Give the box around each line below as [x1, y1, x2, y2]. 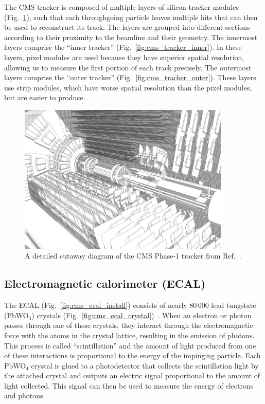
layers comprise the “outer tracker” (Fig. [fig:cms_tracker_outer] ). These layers [4, 72, 256, 83]
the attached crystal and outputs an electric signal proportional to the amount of [4, 370, 260, 381]
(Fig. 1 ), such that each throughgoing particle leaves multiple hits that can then [4, 11, 258, 22]
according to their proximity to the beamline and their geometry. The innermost [4, 31, 258, 42]
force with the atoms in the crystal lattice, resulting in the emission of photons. [4, 329, 255, 340]
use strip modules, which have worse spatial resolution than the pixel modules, [4, 82, 252, 93]
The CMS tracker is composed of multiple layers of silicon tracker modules [4, 2, 239, 12]
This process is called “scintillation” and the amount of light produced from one [4, 340, 256, 351]
